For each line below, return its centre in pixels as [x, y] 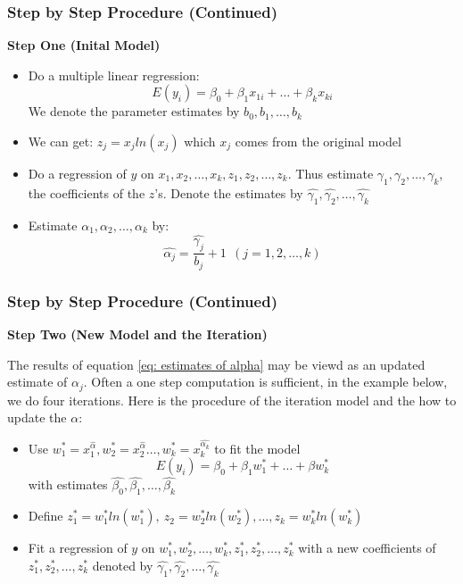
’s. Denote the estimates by [229, 192]
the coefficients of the [87, 192]
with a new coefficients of [367, 548]
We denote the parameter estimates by [134, 111]
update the [37, 417]
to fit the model [257, 448]
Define [45, 516]
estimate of [37, 382]
